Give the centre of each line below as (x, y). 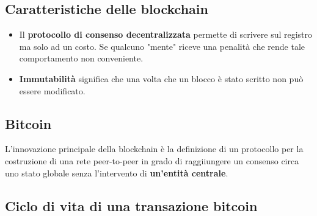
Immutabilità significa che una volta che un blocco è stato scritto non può (161, 78)
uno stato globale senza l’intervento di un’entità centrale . (117, 172)
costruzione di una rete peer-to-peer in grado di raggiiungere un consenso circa (152, 160)
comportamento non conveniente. (81, 58)
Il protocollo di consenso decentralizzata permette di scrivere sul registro (166, 34)
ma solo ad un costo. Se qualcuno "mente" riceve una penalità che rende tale (162, 46)
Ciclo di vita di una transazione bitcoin (131, 205)
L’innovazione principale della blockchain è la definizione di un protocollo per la (154, 149)
